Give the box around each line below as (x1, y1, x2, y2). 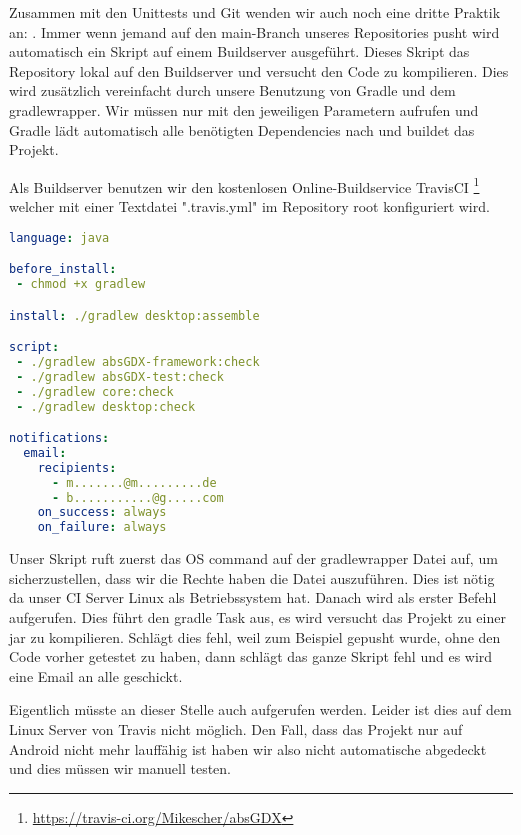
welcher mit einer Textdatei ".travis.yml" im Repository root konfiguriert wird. (9, 196, 490, 216)
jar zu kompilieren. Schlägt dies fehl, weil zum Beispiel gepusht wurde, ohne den (9, 626, 501, 647)
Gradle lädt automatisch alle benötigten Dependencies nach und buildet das (9, 119, 475, 140)
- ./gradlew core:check (16, 384, 174, 399)
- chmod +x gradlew (16, 277, 146, 291)
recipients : (37, 460, 117, 475)
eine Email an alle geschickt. (9, 665, 183, 686)
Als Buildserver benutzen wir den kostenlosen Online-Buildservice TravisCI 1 (9, 173, 480, 197)
